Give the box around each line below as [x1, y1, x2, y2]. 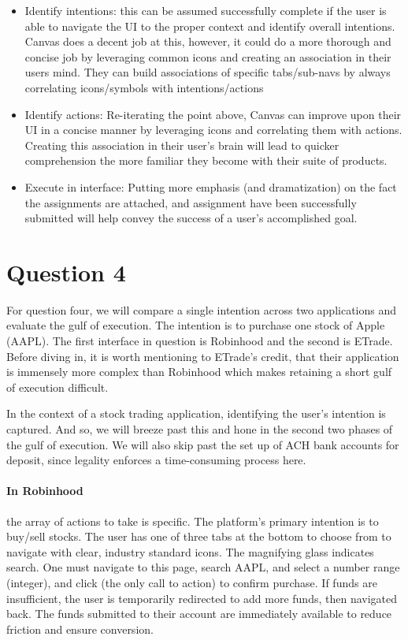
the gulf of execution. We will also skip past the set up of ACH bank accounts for [6, 436, 399, 452]
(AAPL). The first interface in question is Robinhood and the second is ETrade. [6, 333, 393, 349]
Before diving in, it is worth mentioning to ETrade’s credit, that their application [6, 348, 399, 364]
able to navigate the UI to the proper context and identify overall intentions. [24, 17, 395, 34]
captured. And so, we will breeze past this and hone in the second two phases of [6, 421, 393, 437]
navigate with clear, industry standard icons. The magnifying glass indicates [6, 543, 374, 560]
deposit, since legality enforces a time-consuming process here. [6, 452, 306, 468]
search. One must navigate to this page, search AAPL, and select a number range [6, 559, 400, 575]
